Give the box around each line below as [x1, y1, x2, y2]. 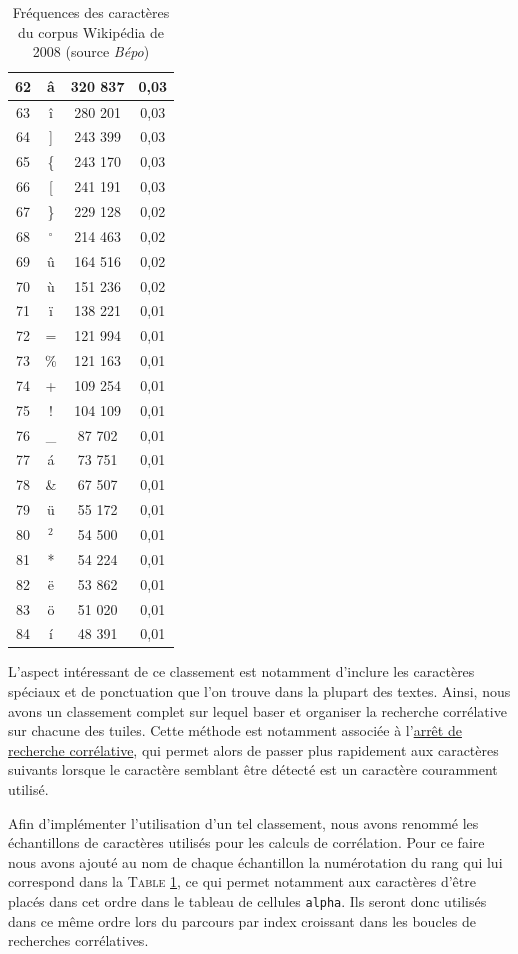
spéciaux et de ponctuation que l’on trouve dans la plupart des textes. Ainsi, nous [8, 681, 511, 702]
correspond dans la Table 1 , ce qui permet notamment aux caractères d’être [8, 871, 476, 892]
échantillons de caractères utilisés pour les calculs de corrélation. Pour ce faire [8, 832, 485, 853]
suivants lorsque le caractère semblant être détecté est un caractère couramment [8, 759, 498, 780]
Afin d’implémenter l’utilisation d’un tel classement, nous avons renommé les [8, 812, 479, 833]
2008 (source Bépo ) [32, 41, 150, 62]
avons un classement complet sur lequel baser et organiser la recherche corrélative [8, 700, 507, 721]
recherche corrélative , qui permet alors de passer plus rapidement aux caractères [8, 739, 499, 760]
